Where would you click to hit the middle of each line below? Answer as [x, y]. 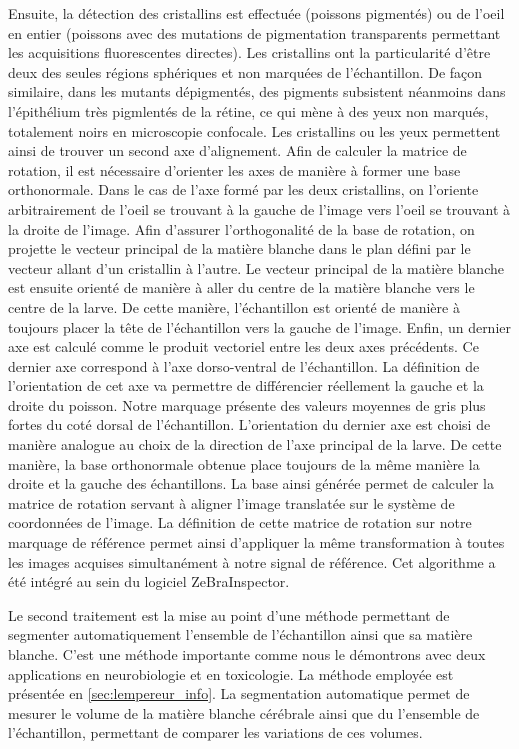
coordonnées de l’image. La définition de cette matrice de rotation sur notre [240, 522]
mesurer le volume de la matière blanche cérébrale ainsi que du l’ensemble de [244, 712]
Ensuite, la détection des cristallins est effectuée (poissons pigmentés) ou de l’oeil [256, 13]
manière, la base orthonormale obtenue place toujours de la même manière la [244, 463]
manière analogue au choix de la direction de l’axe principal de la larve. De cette [255, 444]
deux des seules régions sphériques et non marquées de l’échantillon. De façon [245, 71]
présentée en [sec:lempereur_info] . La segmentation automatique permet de [239, 693]
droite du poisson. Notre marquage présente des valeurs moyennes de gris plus [247, 404]
